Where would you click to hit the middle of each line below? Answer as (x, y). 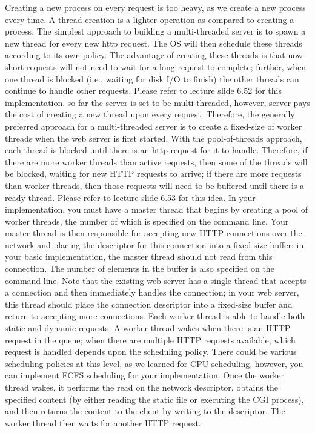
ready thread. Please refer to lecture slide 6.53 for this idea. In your (130, 197)
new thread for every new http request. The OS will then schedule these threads (154, 43)
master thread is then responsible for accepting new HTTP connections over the (154, 233)
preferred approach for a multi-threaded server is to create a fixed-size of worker (154, 126)
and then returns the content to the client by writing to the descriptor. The (145, 411)
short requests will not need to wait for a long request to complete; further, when (156, 66)
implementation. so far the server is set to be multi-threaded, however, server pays (157, 102)
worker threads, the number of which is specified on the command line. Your (147, 221)
